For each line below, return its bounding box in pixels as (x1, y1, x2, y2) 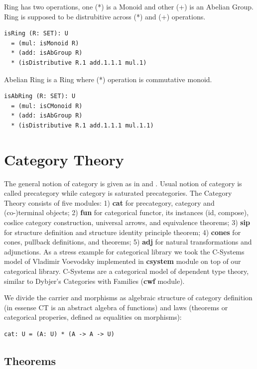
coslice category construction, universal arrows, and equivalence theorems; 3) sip (4, 217, 251, 228)
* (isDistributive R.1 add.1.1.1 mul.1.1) (11, 122, 154, 129)
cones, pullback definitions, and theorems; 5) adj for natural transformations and (4, 237, 252, 247)
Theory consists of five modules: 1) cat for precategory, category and (4, 197, 215, 208)
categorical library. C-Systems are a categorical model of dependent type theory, (4, 266, 249, 276)
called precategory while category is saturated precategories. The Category (4, 188, 232, 198)
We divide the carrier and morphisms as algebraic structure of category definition (4, 292, 253, 303)
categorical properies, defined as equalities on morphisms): (4, 312, 182, 322)
